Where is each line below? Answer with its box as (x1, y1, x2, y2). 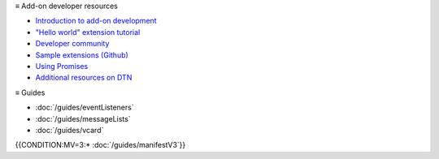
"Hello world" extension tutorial (35, 27, 141, 37)
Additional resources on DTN (35, 73, 133, 83)
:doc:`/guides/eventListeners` (35, 102, 134, 113)
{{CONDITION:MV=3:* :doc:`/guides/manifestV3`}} (15, 140, 186, 150)
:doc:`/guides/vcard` (35, 125, 104, 135)
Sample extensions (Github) (35, 49, 129, 60)
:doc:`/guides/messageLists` (35, 114, 131, 123)
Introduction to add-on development (35, 16, 158, 26)
